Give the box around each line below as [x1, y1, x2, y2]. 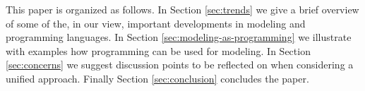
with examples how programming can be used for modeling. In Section [6, 43, 311, 58]
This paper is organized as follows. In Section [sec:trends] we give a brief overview [6, 2, 359, 16]
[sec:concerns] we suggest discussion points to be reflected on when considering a [6, 57, 354, 72]
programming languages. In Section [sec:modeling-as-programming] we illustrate [6, 30, 352, 44]
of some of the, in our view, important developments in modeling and [6, 16, 306, 30]
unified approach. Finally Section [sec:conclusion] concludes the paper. [6, 71, 309, 85]
